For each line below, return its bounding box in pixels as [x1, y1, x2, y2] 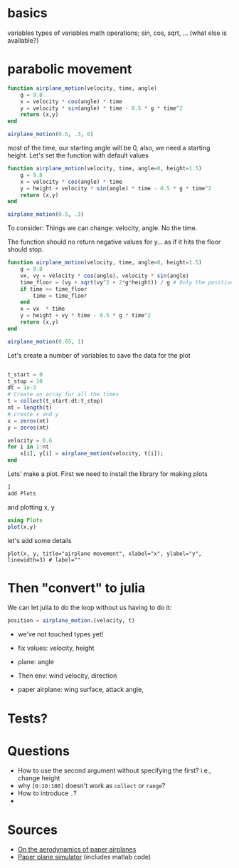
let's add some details [7, 536, 73, 544]
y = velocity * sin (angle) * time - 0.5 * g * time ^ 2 [20, 105, 183, 112]
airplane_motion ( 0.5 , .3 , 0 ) [7, 130, 94, 138]
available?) [7, 36, 39, 44]
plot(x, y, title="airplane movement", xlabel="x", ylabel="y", [7, 550, 202, 557]
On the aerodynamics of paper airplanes [17, 845, 137, 854]
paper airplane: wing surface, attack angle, [17, 686, 144, 694]
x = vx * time [20, 305, 65, 313]
